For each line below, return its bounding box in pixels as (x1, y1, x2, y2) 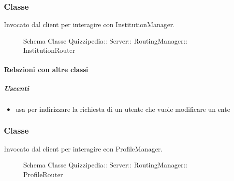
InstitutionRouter (23, 45, 75, 55)
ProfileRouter (23, 169, 63, 179)
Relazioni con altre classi (4, 64, 88, 74)
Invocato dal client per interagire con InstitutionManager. (4, 19, 175, 30)
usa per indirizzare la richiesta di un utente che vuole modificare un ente (15, 104, 230, 114)
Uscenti (4, 83, 29, 93)
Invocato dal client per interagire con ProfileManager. (4, 143, 163, 153)
